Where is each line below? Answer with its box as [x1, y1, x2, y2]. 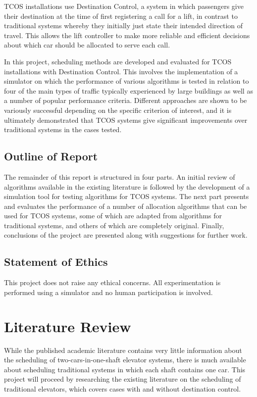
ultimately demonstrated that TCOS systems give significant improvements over [4, 114, 248, 125]
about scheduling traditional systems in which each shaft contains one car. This [4, 364, 246, 374]
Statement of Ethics [4, 254, 108, 269]
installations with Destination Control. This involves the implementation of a [4, 66, 238, 76]
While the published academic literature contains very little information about [4, 345, 242, 355]
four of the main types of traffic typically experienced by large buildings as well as [4, 85, 253, 96]
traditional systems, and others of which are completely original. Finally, [4, 220, 224, 230]
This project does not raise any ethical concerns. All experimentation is [4, 277, 221, 288]
